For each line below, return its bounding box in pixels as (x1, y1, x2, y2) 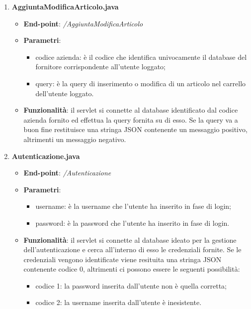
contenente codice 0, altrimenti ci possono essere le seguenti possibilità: (23, 264, 240, 274)
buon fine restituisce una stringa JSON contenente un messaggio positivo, (23, 124, 248, 135)
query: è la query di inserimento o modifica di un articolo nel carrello (35, 78, 246, 88)
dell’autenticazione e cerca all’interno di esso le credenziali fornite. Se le (23, 244, 242, 255)
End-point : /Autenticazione (23, 167, 111, 178)
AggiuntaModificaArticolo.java (11, 1, 119, 11)
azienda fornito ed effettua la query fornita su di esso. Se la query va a (23, 114, 238, 125)
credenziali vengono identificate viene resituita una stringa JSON (23, 254, 222, 264)
